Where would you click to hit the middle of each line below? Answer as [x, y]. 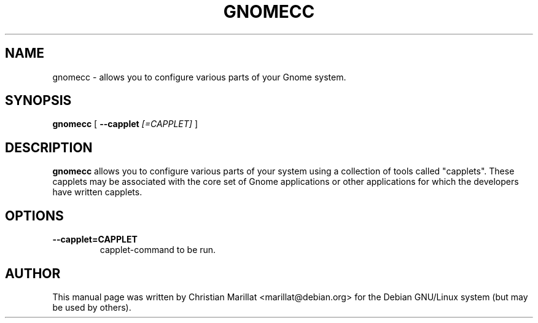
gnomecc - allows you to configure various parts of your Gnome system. [199, 77]
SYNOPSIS [38, 101]
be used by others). [92, 307]
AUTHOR [33, 273]
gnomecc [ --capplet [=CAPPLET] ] [125, 124]
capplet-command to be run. [158, 250]
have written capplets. [97, 192]
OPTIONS [34, 216]
